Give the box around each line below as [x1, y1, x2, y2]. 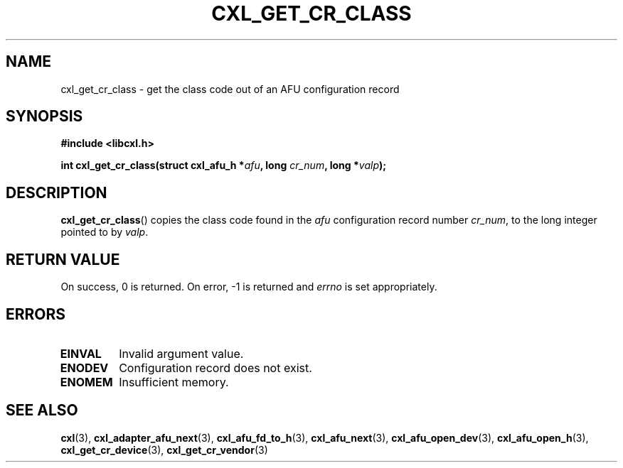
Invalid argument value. [119, 346, 244, 361]
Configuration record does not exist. [119, 360, 312, 375]
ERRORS [6, 305, 66, 323]
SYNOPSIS [6, 107, 83, 126]
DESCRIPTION [6, 183, 107, 202]
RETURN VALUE [6, 250, 120, 268]
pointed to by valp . [60, 226, 149, 239]
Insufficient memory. [119, 374, 229, 389]
